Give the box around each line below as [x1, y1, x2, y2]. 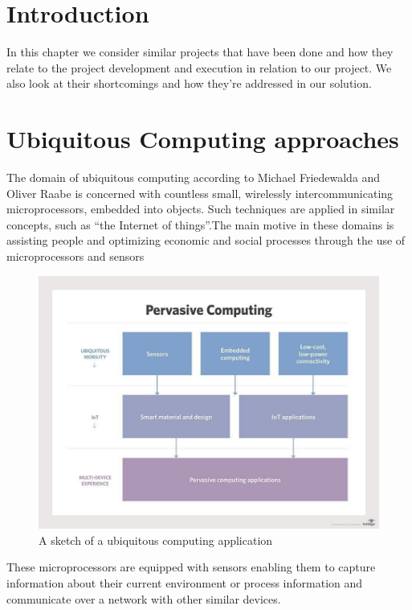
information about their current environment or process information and [6, 575, 363, 591]
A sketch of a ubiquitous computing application [39, 531, 273, 548]
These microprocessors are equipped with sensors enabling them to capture [6, 558, 376, 575]
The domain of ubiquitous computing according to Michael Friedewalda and [6, 169, 381, 186]
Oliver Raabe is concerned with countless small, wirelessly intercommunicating [6, 184, 394, 201]
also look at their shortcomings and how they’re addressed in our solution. [6, 75, 372, 92]
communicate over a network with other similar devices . [6, 590, 281, 607]
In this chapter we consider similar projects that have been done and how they [6, 43, 394, 60]
